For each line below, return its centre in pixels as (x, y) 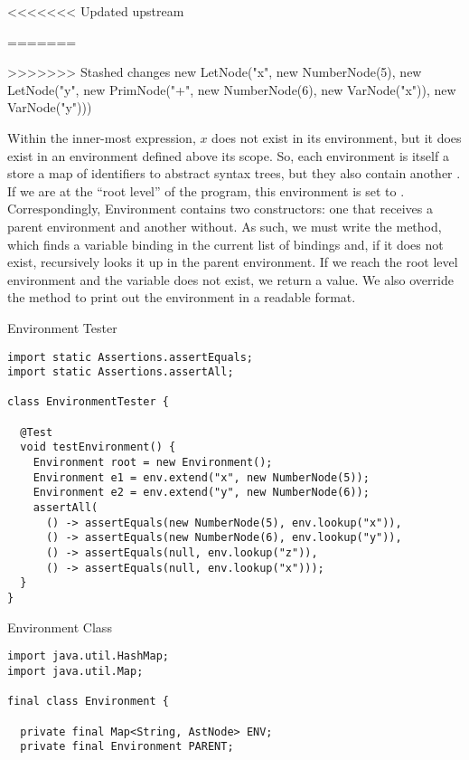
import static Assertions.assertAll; (121, 372)
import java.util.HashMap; (88, 656)
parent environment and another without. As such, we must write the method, (225, 226)
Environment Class (60, 627)
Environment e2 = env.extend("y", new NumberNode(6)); (201, 493)
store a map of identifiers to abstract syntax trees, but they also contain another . (234, 173)
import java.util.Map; (75, 671)
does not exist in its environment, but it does (337, 137)
